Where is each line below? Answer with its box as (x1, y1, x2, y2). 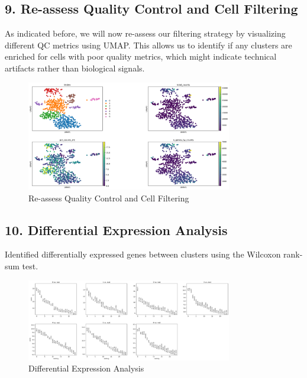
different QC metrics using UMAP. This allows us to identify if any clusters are (5, 38, 292, 51)
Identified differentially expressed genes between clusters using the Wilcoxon (5, 248, 281, 260)
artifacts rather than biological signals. (5, 61, 145, 74)
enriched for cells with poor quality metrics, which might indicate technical (5, 50, 277, 63)
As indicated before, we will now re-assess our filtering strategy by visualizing (5, 27, 286, 40)
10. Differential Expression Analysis (5, 220, 228, 239)
